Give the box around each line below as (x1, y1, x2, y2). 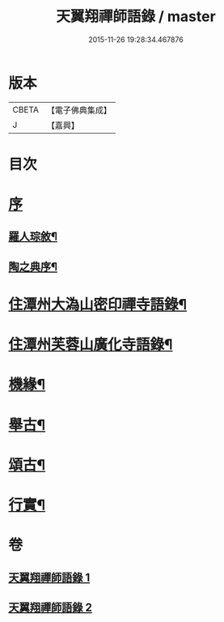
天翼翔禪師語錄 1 (8, 570, 91, 584)
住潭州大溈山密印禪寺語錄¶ (8, 296, 188, 314)
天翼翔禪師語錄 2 (8, 600, 93, 614)
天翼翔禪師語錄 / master (56, 7, 216, 26)
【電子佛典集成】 (46, 104, 112, 116)
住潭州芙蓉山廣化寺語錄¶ (8, 335, 173, 354)
